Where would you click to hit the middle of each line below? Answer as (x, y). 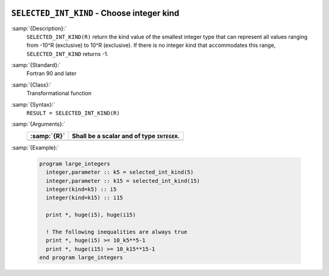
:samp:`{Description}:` (39, 28)
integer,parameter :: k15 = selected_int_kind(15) (123, 181)
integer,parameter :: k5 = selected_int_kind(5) (120, 172)
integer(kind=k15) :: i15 (84, 198)
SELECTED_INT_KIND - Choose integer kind (95, 13)
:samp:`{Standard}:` (36, 65)
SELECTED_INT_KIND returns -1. (68, 54)
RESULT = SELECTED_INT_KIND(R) (73, 113)
